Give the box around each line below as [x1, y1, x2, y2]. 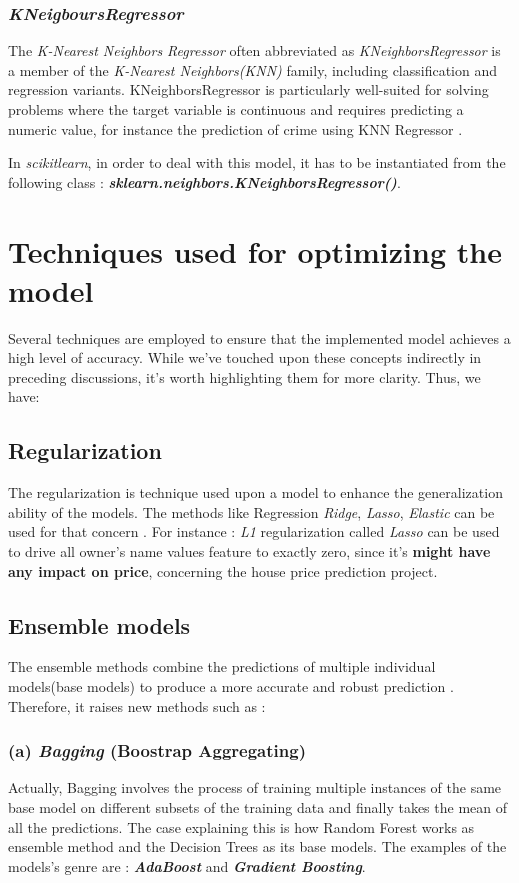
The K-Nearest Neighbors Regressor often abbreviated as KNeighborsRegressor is [8, 40, 501, 61]
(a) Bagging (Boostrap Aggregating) [8, 738, 306, 763]
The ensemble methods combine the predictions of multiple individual [8, 656, 436, 677]
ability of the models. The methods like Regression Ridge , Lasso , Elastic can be [8, 501, 495, 522]
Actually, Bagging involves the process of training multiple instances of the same [8, 777, 502, 798]
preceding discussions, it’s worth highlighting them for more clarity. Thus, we [8, 366, 481, 387]
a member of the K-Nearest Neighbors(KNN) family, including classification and [8, 59, 498, 80]
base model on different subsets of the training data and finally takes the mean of [8, 797, 508, 818]
